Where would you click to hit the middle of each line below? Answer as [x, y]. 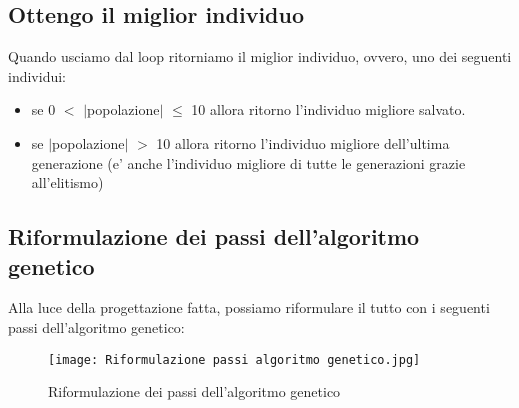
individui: [37, 75]
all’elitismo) [67, 182]
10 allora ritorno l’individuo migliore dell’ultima [303, 142]
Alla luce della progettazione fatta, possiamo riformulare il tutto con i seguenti [249, 307]
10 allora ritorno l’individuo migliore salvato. [328, 109]
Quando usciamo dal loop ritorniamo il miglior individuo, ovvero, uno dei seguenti [260, 56]
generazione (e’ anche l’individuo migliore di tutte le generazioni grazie [248, 162]
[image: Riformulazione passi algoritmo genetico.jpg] [234, 359]
